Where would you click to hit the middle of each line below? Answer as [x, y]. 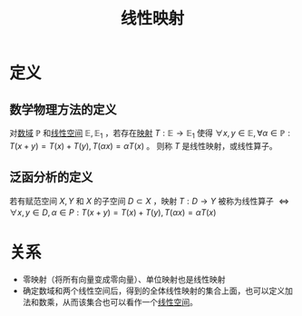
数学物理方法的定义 [63, 109]
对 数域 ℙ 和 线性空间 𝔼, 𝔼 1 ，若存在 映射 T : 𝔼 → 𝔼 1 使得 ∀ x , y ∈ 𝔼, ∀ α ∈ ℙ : [150, 134]
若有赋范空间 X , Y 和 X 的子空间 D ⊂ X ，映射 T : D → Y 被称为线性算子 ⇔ [150, 201]
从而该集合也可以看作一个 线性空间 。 [130, 301]
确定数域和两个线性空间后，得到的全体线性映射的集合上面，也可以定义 [154, 291]
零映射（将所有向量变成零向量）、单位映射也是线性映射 [124, 279]
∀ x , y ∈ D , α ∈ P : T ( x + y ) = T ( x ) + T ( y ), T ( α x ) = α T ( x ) [113, 212]
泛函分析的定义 [51, 178]
